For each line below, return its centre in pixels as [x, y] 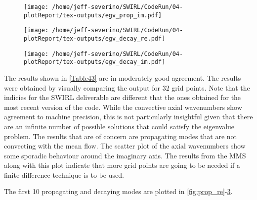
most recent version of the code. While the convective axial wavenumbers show [123, 107]
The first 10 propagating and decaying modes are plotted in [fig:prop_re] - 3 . [118, 191]
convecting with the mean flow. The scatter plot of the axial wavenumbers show [125, 146]
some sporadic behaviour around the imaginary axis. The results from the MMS [125, 155]
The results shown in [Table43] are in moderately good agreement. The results [123, 77]
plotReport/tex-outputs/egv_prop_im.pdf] [93, 15]
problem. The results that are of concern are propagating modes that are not [121, 136]
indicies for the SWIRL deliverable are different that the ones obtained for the [123, 97]
